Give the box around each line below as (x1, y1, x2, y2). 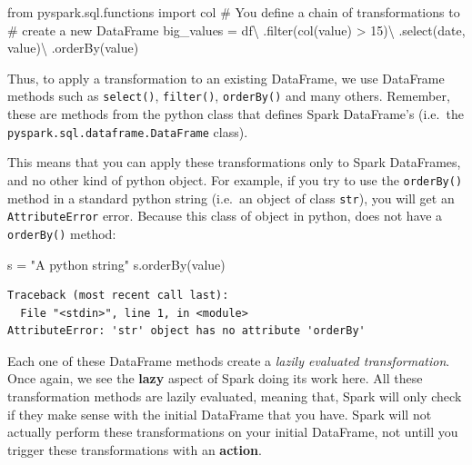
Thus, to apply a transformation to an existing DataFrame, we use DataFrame (7, 68, 445, 87)
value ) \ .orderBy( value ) (7, 38, 139, 57)
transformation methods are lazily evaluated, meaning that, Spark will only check (7, 387, 462, 406)
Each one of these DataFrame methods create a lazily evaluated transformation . (7, 351, 450, 370)
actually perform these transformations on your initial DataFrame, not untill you (7, 422, 458, 441)
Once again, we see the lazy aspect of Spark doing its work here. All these (7, 369, 423, 388)
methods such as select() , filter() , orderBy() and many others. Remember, (7, 86, 450, 105)
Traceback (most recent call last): (7, 289, 229, 302)
